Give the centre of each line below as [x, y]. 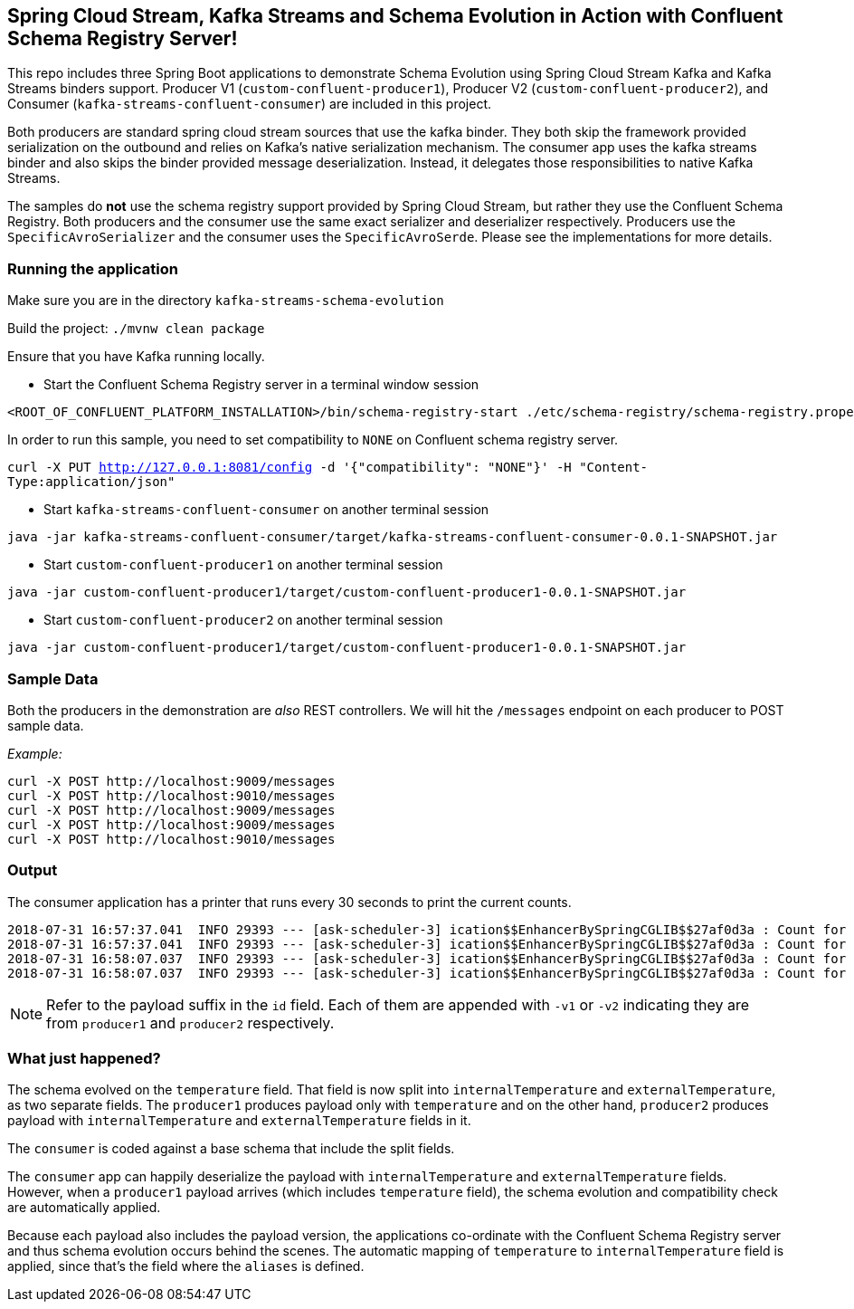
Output [33, 870]
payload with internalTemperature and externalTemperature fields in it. [239, 1121]
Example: [35, 753]
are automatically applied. [84, 1208]
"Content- [614, 468]
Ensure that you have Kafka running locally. [136, 357]
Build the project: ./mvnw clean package [136, 329]
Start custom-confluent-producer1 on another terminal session [243, 565]
